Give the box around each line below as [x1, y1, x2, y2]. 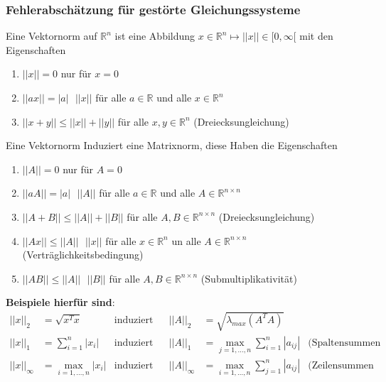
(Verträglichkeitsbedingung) [22, 247, 144, 262]
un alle [171, 233, 201, 248]
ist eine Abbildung [114, 28, 195, 43]
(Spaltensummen [308, 337, 381, 348]
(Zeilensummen [308, 360, 374, 371]
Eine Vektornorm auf [6, 28, 97, 43]
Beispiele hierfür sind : [6, 295, 115, 310]
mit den [299, 28, 333, 43]
